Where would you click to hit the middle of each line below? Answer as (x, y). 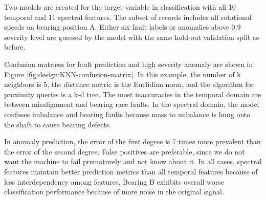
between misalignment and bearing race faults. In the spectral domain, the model (132, 104)
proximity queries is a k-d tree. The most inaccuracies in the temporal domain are (133, 94)
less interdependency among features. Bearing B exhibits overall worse (114, 181)
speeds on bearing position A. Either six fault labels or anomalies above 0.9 (123, 27)
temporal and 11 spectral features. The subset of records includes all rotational (128, 17)
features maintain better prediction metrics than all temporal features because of (131, 171)
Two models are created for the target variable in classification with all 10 (120, 7)
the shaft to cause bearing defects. (58, 124)
